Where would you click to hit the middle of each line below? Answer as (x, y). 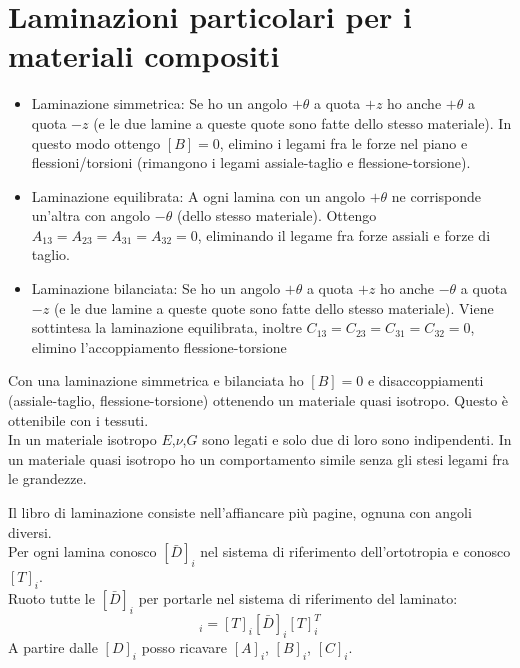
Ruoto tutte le (51, 597)
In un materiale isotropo (82, 439)
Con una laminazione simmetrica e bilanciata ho (156, 380)
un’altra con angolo (91, 215)
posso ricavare (184, 646)
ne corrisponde (436, 195)
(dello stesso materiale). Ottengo (276, 215)
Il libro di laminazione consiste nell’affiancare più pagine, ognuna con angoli (240, 512)
